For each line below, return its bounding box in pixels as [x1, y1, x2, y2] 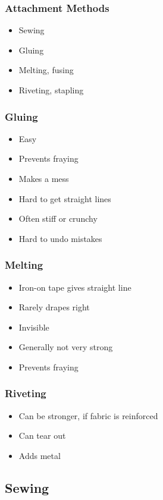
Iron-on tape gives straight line [18, 281, 131, 293]
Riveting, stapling [18, 84, 84, 96]
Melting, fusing [18, 64, 74, 76]
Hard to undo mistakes [18, 232, 102, 244]
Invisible [18, 320, 49, 333]
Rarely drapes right [18, 301, 90, 313]
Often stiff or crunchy [18, 212, 98, 225]
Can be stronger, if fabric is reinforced [18, 409, 158, 422]
